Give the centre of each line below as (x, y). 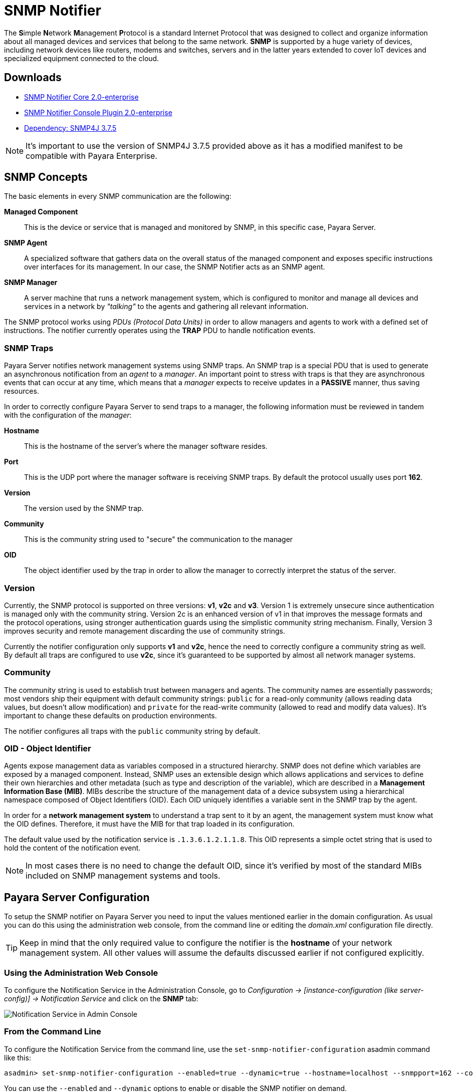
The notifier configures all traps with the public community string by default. (132, 731)
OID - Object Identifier (48, 749)
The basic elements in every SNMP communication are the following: (118, 196)
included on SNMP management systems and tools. (123, 876)
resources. (22, 391)
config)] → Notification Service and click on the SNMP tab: (101, 999)
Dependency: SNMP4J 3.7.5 (70, 128)
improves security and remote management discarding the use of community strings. (145, 631)
